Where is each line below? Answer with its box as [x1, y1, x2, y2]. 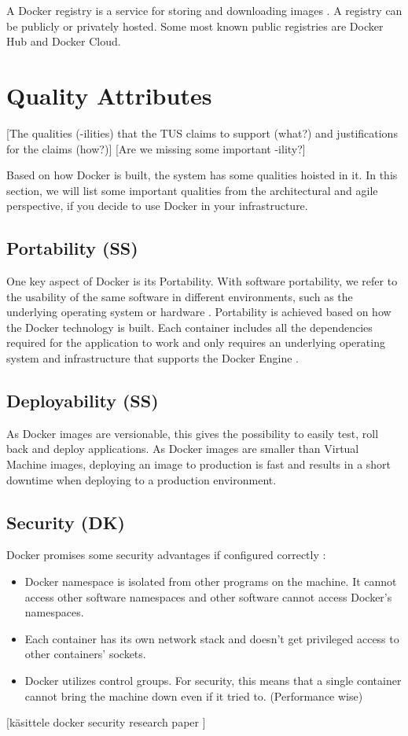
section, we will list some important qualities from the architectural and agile [6, 182, 378, 198]
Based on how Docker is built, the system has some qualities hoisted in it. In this [6, 167, 398, 183]
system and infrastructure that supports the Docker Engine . [6, 350, 300, 366]
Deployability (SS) [6, 388, 159, 413]
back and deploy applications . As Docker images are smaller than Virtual [6, 440, 359, 457]
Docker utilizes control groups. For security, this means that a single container [24, 672, 402, 688]
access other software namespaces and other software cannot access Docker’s [24, 588, 392, 605]
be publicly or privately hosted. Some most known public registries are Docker [6, 17, 384, 34]
